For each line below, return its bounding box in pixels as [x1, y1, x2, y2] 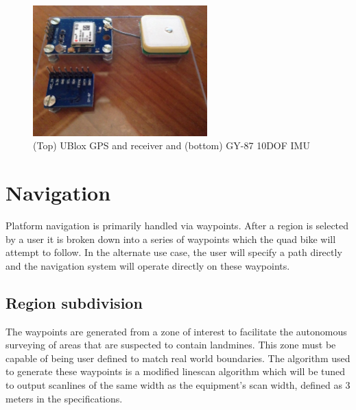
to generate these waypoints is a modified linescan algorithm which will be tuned [5, 364, 346, 379]
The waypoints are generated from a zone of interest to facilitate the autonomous [5, 324, 347, 338]
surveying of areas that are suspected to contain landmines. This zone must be [5, 337, 336, 352]
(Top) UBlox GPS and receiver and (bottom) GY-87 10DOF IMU [33, 138, 310, 153]
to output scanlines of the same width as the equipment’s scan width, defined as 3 [5, 378, 351, 392]
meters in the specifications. [5, 391, 123, 405]
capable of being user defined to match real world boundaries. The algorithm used [5, 350, 351, 365]
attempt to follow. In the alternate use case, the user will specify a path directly [5, 245, 342, 259]
